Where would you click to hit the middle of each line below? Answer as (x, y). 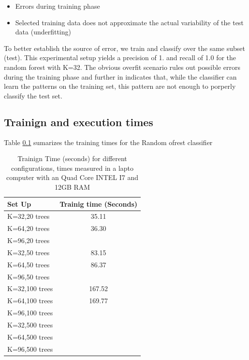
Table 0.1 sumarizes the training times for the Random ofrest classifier (108, 142)
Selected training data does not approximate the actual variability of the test (129, 22)
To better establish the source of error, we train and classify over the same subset (124, 48)
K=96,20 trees (29, 240)
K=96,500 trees (30, 349)
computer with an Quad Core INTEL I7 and (72, 177)
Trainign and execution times (79, 122)
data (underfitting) (43, 32)
